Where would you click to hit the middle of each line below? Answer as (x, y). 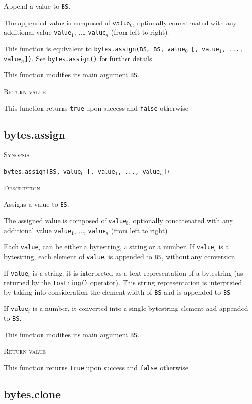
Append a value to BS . (37, 6)
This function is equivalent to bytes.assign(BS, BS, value (94, 48)
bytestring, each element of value (54, 256)
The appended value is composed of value (67, 22)
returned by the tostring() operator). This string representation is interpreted (123, 282)
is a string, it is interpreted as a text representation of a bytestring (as (138, 273)
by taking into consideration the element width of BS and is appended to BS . (118, 292)
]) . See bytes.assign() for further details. (89, 58)
